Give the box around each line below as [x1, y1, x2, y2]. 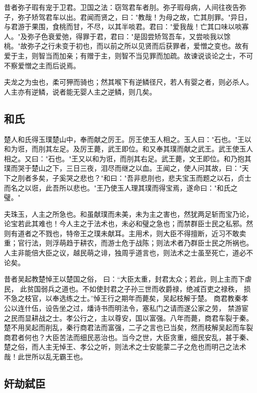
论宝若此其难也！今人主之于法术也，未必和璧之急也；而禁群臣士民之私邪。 [4, 218, 246, 229]
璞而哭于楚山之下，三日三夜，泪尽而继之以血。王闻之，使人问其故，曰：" [4, 163, 242, 173]
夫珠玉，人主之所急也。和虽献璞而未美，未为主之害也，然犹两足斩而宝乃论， [4, 208, 253, 219]
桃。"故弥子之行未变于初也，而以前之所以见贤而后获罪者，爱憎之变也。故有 [4, 41, 249, 51]
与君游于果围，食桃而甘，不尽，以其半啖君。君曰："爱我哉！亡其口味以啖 [4, 21, 242, 32]
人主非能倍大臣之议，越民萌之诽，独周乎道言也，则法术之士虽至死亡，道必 [4, 247, 246, 258]
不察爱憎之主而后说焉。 [4, 60, 80, 70]
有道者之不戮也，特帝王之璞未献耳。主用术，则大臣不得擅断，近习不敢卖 [10, 228, 246, 238]
